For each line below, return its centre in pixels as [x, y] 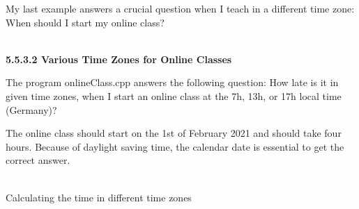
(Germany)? [31, 109]
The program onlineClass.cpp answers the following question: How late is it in [172, 82]
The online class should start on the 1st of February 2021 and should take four [174, 133]
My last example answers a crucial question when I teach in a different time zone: [180, 8]
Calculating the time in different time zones [99, 197]
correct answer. [38, 160]
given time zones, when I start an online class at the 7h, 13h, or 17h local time [174, 95]
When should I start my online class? [85, 22]
